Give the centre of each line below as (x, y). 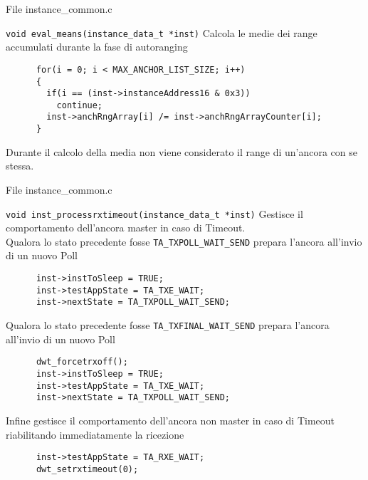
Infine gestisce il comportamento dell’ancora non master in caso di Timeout (170, 420)
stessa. (20, 166)
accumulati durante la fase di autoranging (97, 47)
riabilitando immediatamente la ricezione (95, 434)
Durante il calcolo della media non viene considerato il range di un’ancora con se (182, 151)
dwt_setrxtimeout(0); (87, 469)
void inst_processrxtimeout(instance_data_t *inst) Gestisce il (154, 213)
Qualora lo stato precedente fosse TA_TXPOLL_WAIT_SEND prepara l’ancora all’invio (184, 241)
